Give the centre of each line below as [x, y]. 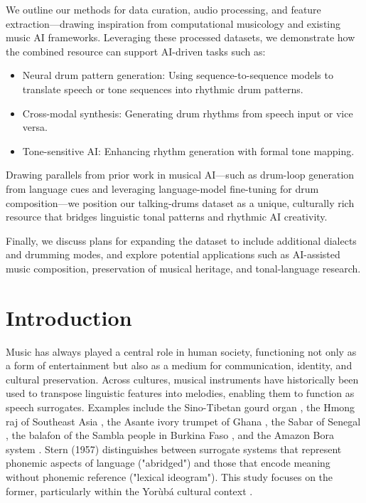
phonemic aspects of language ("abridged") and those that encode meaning [168, 463]
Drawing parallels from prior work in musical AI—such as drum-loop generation [180, 175]
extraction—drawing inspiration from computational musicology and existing [173, 23]
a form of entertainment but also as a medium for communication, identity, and [179, 365]
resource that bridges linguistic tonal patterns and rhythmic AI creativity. [167, 217]
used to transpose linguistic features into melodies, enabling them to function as [180, 393]
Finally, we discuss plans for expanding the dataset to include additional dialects [181, 240]
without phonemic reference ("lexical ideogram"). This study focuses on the [169, 476]
